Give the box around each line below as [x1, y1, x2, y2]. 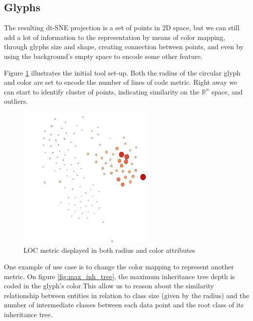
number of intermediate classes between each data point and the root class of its [4, 300, 244, 310]
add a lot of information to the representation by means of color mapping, [4, 32, 225, 42]
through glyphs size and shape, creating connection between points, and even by [4, 41, 244, 52]
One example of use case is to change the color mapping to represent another [4, 262, 234, 272]
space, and [211, 86, 243, 96]
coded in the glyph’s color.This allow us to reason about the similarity [4, 281, 214, 291]
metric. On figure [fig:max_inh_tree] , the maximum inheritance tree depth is [4, 271, 235, 281]
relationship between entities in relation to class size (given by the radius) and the [4, 290, 250, 300]
